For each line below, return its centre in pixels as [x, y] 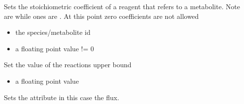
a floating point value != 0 [55, 48]
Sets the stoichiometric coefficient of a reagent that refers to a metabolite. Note [122, 6]
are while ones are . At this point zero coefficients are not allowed [101, 16]
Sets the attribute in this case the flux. [62, 97]
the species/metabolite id [53, 32]
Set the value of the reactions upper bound [68, 65]
